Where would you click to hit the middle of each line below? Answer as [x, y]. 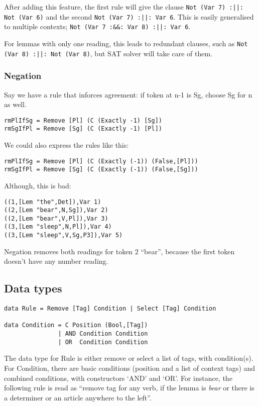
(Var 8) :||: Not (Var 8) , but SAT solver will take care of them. [108, 53]
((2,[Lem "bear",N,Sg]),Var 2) [56, 210]
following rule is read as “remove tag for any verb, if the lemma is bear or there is [129, 388]
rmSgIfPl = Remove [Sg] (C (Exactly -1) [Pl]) [83, 129]
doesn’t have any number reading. [56, 261]
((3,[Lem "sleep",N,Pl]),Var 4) [58, 227]
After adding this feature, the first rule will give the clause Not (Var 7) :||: [124, 7]
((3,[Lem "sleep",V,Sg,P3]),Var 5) [63, 235]
